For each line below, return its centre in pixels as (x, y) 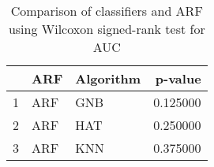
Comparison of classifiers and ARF (107, 11)
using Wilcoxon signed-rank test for (107, 29)
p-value (178, 78)
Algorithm (108, 78)
